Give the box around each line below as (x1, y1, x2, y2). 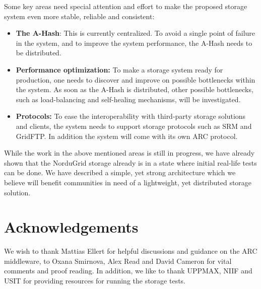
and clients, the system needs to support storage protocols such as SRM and (16, 120, 252, 131)
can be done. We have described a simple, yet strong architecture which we (4, 167, 236, 178)
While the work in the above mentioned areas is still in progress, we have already (4, 148, 255, 158)
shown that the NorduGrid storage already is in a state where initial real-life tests (4, 157, 257, 168)
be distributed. (16, 47, 61, 58)
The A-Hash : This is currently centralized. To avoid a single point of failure (16, 28, 255, 38)
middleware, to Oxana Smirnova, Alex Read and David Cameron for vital (4, 255, 232, 266)
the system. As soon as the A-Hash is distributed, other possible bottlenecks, (16, 84, 253, 95)
